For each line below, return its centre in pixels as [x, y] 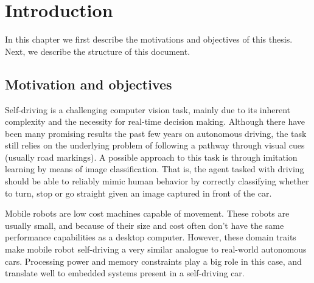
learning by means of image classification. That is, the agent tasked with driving [155, 169]
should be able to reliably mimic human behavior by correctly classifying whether [157, 181]
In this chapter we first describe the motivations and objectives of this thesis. [149, 39]
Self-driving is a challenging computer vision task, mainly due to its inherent [148, 109]
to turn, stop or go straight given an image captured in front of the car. [138, 193]
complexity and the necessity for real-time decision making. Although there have [155, 121]
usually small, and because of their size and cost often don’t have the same [145, 225]
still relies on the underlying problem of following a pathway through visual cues [155, 145]
